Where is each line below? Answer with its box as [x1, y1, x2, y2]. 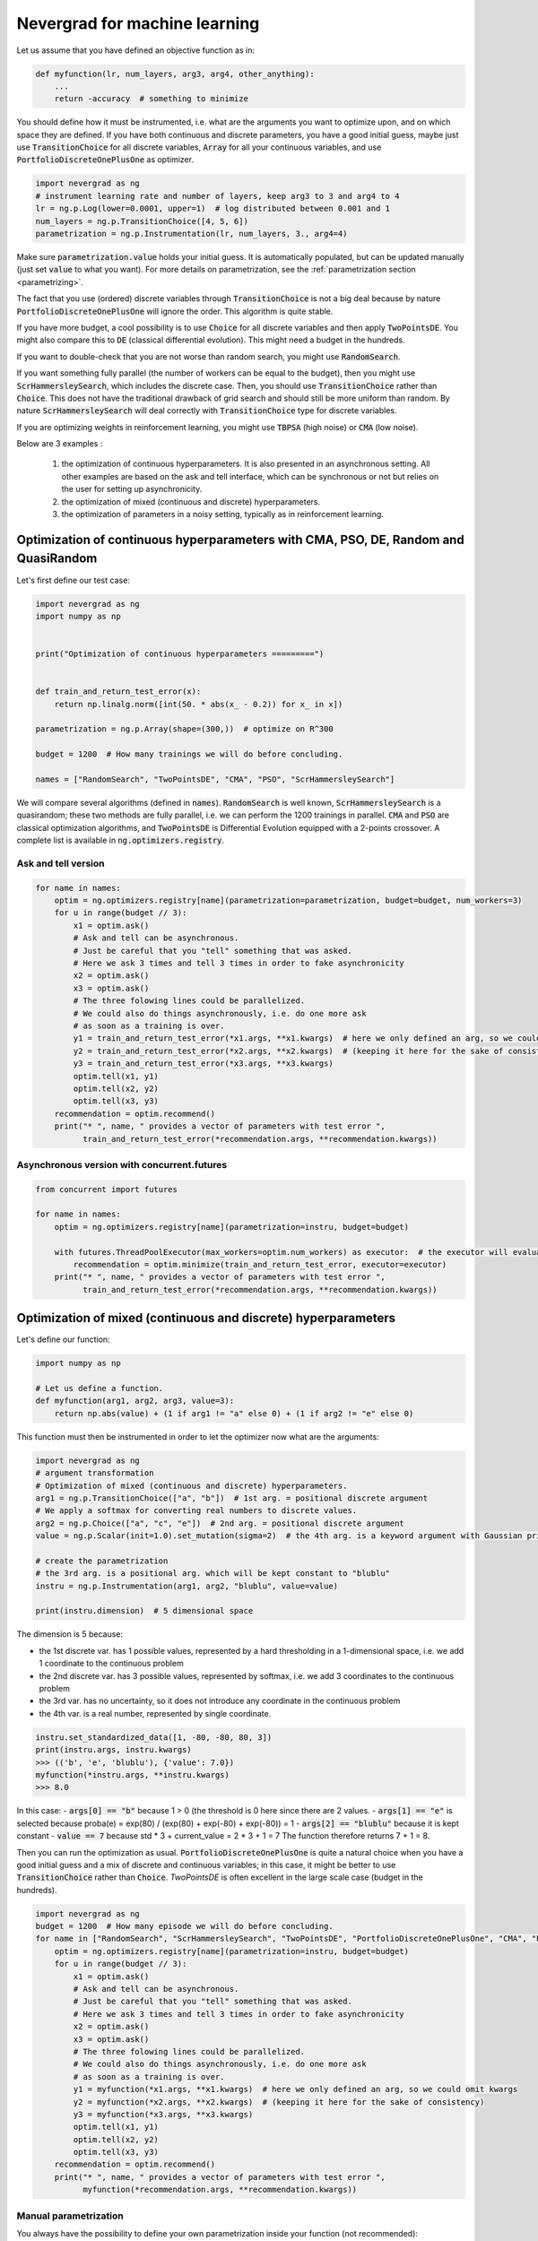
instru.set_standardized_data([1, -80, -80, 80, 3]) [35, 1732, 273, 1743]
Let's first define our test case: [16, 575, 130, 585]
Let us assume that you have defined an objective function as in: [16, 45, 256, 56]
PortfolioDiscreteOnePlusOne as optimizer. [16, 154, 195, 165]
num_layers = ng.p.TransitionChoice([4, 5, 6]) [35, 216, 248, 226]
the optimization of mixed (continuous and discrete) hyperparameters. [61, 496, 321, 506]
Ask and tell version [16, 857, 105, 870]
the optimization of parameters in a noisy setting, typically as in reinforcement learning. [61, 509, 385, 520]
